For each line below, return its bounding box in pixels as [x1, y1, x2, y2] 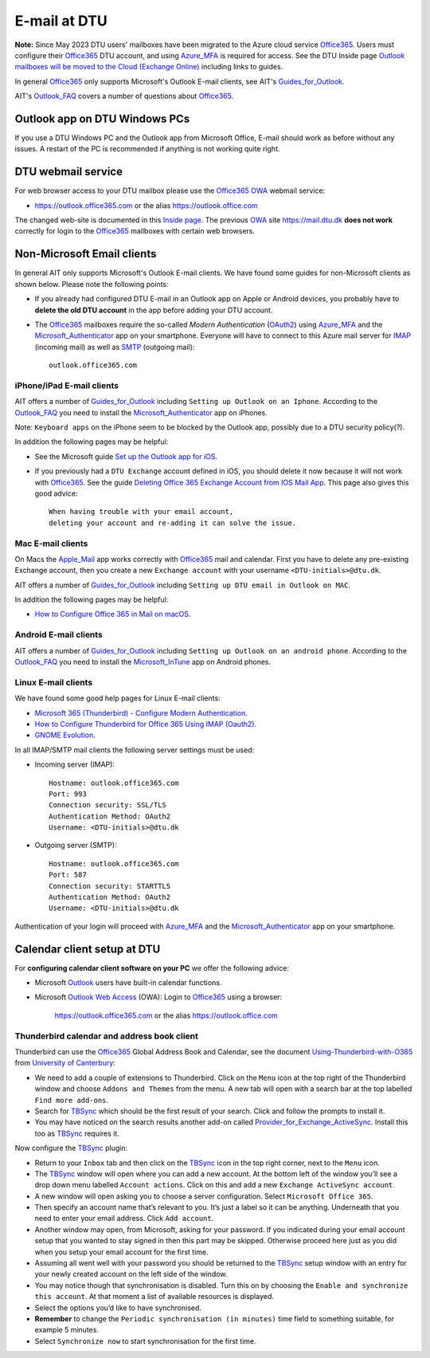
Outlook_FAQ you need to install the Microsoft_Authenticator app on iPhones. [14, 407, 268, 418]
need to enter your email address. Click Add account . [34, 1214, 214, 1223]
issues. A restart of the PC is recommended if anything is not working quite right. [14, 144, 280, 154]
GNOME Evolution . [34, 730, 96, 740]
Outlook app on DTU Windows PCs [14, 112, 190, 125]
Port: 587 [49, 870, 87, 880]
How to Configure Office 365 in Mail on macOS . [34, 610, 191, 619]
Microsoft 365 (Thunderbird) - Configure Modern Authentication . [34, 708, 248, 717]
